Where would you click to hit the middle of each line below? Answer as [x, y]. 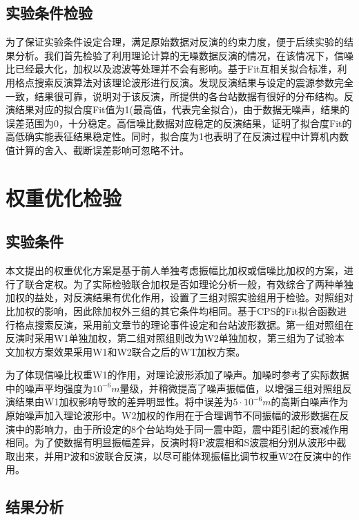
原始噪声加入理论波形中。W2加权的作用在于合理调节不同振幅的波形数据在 [173, 415]
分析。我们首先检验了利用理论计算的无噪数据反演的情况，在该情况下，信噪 [184, 55]
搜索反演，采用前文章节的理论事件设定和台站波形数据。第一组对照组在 [194, 324]
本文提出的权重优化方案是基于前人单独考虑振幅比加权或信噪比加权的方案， [175, 270]
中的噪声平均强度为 [49, 388]
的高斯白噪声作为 [310, 402]
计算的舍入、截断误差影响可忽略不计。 [102, 150]
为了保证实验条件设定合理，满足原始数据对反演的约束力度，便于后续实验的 [175, 42]
